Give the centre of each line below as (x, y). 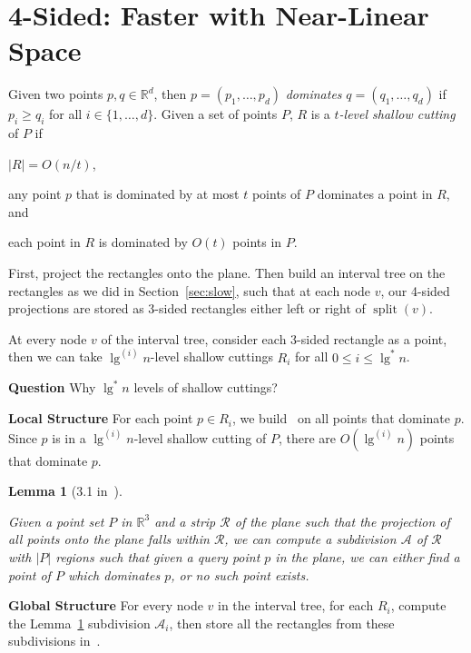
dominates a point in (375, 194)
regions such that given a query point (158, 557)
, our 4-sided (415, 290)
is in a (69, 437)
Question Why (52, 387)
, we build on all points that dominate (341, 418)
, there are (307, 437)
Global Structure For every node (106, 605)
